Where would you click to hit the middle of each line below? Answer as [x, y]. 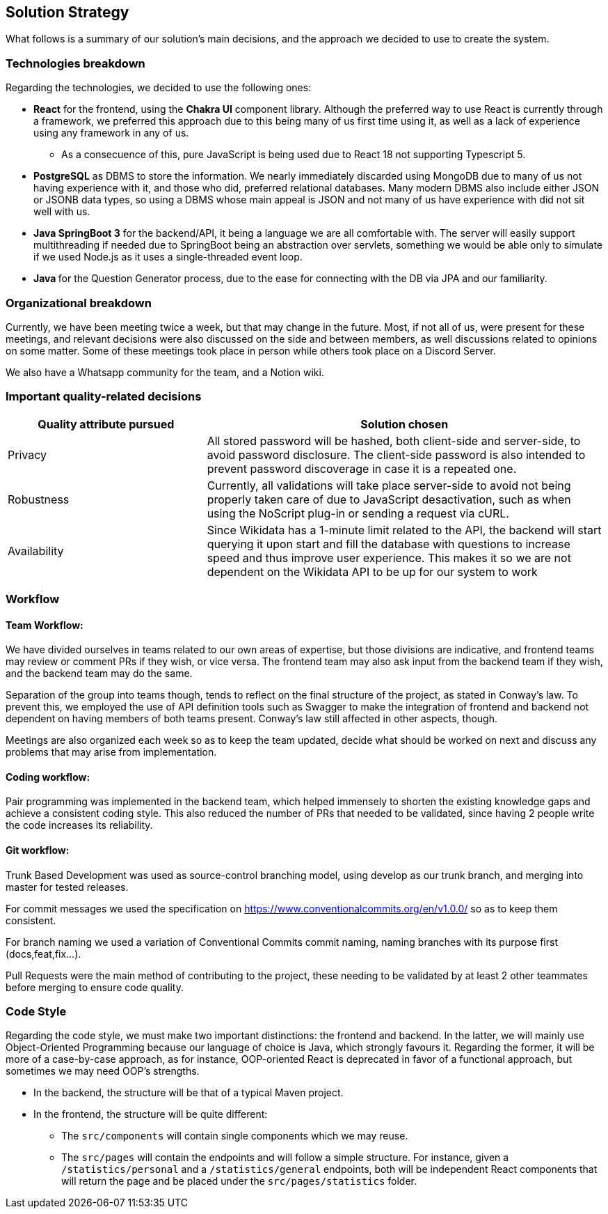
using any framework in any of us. [111, 133]
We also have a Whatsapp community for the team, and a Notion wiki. [165, 372]
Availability [36, 551]
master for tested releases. [67, 887]
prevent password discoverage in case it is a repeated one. [362, 468]
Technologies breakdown [75, 63]
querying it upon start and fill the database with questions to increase [389, 544]
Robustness [39, 499]
